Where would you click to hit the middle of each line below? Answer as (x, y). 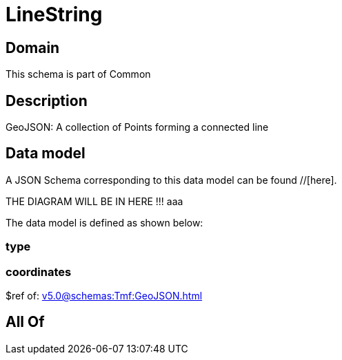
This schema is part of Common (78, 74)
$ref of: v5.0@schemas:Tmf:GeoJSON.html (104, 295)
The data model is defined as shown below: (104, 222)
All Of (25, 322)
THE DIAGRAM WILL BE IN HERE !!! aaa (94, 201)
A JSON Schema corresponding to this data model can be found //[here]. (171, 180)
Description (47, 100)
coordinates (39, 272)
